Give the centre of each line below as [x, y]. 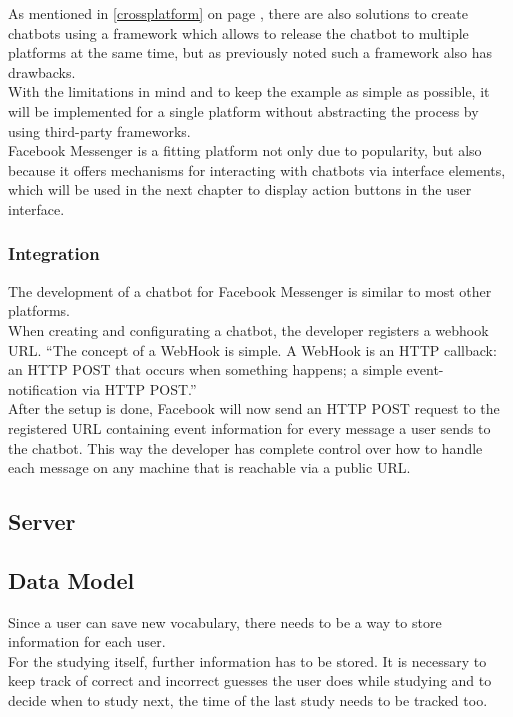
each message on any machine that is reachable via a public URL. [209, 467]
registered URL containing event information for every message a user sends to [249, 427]
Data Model [71, 579]
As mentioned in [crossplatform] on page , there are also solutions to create [238, 13]
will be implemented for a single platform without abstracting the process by [243, 110]
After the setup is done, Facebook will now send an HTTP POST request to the [254, 408]
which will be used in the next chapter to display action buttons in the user [240, 189]
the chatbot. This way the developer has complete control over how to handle [245, 447]
